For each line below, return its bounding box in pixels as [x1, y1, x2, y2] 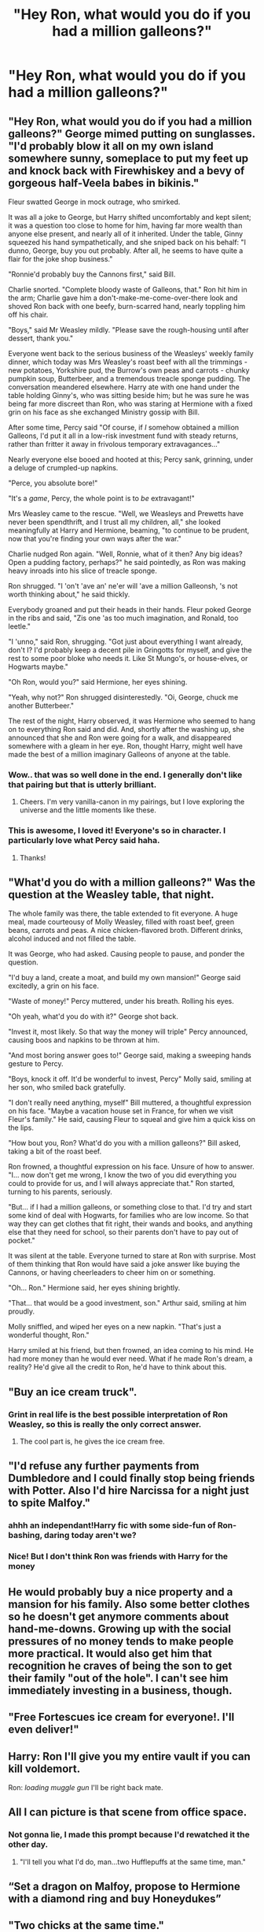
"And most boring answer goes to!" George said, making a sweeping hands [8, 1050, 251, 1061]
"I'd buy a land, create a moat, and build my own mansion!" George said [8, 973, 241, 983]
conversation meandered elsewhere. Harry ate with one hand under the [8, 382, 240, 392]
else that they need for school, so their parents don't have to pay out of [8, 1228, 239, 1237]
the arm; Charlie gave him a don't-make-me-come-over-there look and [8, 293, 238, 303]
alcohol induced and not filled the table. [8, 934, 137, 943]
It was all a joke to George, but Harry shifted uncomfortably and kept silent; [8, 213, 251, 221]
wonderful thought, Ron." [8, 1330, 90, 1340]
